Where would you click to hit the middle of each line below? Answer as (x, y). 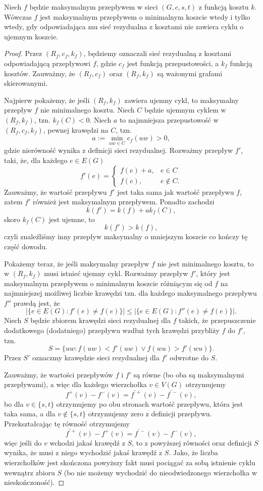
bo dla (14, 403)
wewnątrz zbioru (30, 472)
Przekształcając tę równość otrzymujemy (67, 423)
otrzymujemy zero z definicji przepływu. (150, 414)
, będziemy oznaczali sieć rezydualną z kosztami (157, 53)
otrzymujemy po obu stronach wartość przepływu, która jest (150, 403)
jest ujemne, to (72, 219)
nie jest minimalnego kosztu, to (205, 263)
